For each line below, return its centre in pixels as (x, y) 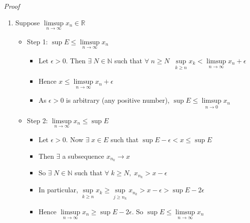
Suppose (28, 22)
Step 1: (37, 41)
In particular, (58, 190)
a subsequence (83, 156)
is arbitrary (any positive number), (118, 100)
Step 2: (37, 120)
